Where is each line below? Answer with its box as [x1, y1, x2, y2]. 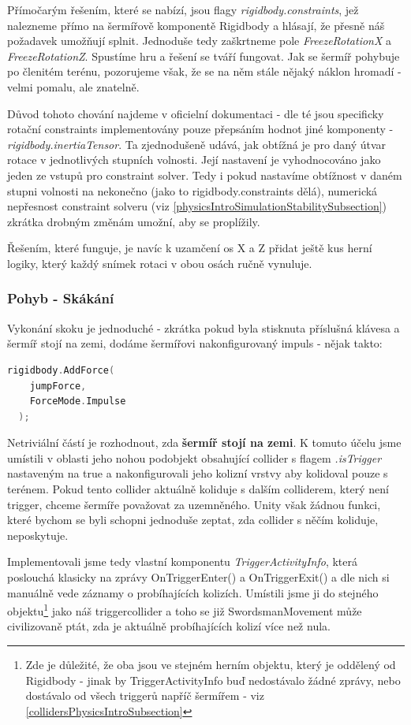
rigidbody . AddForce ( [7, 364, 115, 376]
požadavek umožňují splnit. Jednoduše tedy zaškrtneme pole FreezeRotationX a [7, 32, 392, 49]
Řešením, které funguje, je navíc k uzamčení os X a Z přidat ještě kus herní [7, 240, 372, 256]
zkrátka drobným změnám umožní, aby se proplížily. [7, 213, 260, 229]
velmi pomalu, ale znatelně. [7, 78, 140, 95]
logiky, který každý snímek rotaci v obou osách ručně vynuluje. [7, 255, 312, 271]
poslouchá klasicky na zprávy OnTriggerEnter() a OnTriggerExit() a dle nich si [7, 569, 390, 586]
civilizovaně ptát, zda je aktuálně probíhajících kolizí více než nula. [7, 618, 331, 634]
